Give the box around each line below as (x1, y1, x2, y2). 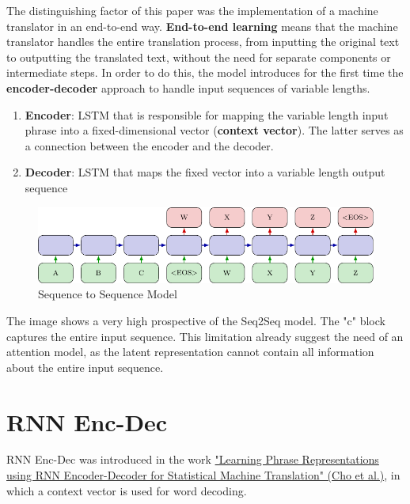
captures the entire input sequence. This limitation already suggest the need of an (6, 328, 404, 344)
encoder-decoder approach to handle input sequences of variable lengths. (6, 79, 370, 96)
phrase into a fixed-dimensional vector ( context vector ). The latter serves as (25, 122, 404, 138)
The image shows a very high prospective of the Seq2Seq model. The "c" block (6, 312, 385, 328)
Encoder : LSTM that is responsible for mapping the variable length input (25, 106, 389, 123)
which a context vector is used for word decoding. (6, 482, 247, 498)
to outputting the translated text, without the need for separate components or (6, 48, 391, 65)
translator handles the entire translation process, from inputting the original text (6, 33, 400, 50)
